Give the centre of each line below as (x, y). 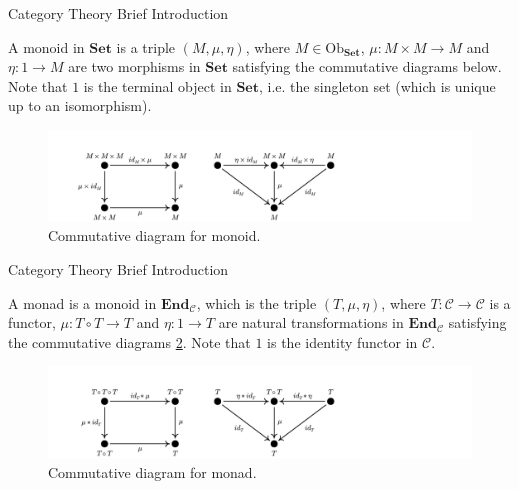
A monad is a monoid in (82, 302)
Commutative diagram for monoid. (154, 235)
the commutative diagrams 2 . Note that (129, 341)
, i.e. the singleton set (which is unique (377, 85)
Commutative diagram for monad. (152, 471)
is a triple (146, 46)
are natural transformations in (311, 322)
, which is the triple (256, 302)
